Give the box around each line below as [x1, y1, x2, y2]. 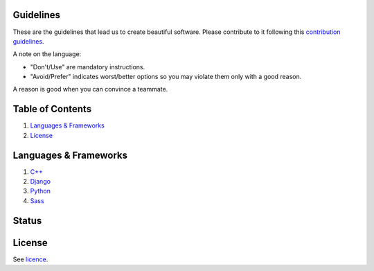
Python [30, 187, 51, 195]
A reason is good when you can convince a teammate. [12, 85, 168, 94]
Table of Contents [12, 103, 92, 115]
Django [30, 177, 51, 186]
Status [12, 215, 42, 227]
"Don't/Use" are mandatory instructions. [30, 62, 145, 71]
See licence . [12, 255, 48, 263]
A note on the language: [12, 50, 82, 58]
